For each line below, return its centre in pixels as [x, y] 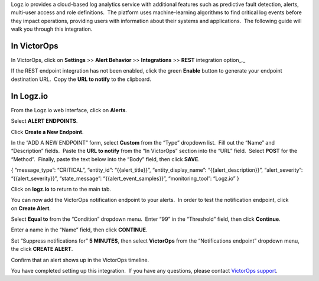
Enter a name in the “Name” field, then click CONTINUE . [79, 230]
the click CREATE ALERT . [42, 249]
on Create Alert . [31, 208]
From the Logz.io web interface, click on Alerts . [69, 110]
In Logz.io [30, 96]
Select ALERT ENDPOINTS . [44, 121]
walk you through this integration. [52, 29]
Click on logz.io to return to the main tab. [61, 189]
